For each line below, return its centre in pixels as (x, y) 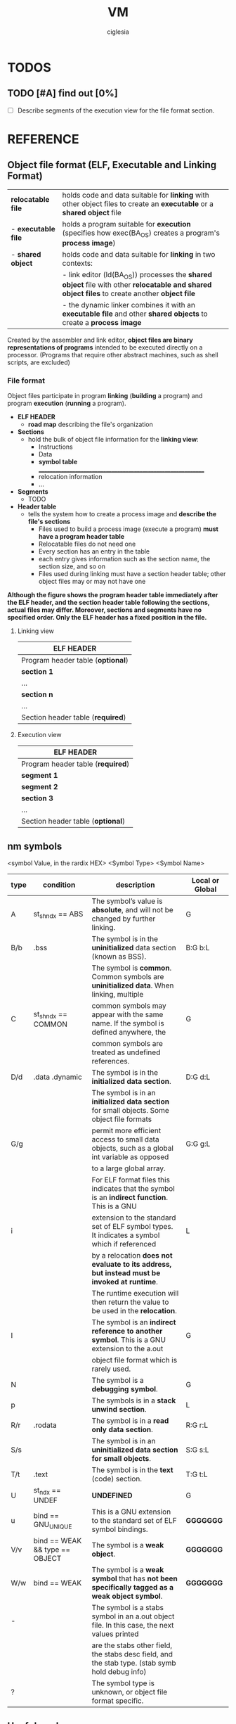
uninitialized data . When (133, 985)
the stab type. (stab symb (134, 1663)
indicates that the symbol (133, 1189)
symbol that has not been (135, 1578)
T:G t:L (197, 1474)
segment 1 (39, 776)
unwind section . (119, 1410)
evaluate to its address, (132, 1265)
